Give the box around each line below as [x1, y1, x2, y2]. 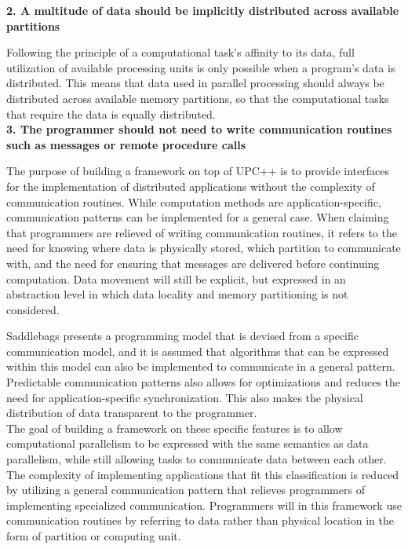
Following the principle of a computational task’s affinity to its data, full [6, 44, 355, 60]
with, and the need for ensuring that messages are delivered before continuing [6, 254, 380, 271]
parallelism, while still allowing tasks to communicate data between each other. [6, 451, 387, 467]
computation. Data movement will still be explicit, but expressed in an [6, 270, 346, 287]
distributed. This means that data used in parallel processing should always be [6, 75, 384, 91]
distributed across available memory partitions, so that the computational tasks [6, 90, 389, 106]
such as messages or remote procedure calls [6, 136, 246, 152]
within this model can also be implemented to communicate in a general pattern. [6, 358, 395, 375]
